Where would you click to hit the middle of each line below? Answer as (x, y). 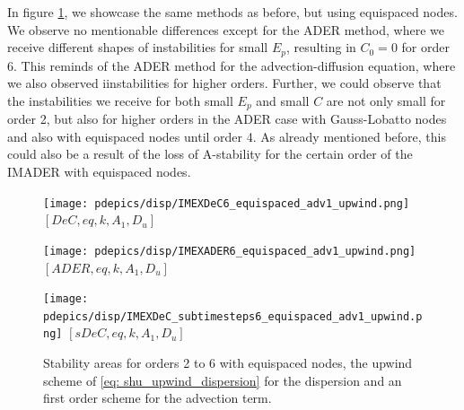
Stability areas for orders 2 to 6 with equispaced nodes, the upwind (228, 363)
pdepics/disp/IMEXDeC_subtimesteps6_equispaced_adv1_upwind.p (233, 316)
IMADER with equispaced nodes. (99, 172)
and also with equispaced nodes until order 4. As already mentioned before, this (227, 136)
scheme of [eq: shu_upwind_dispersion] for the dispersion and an (223, 380)
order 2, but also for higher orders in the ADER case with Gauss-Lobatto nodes (227, 119)
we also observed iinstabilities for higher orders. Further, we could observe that (224, 83)
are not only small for (386, 100)
